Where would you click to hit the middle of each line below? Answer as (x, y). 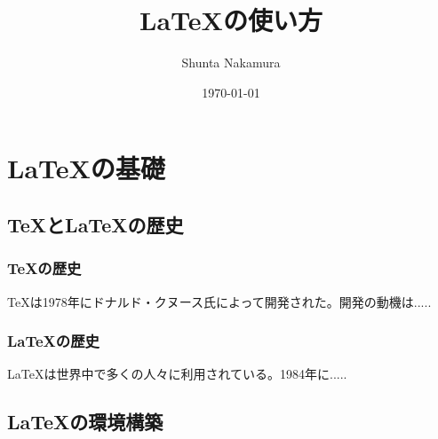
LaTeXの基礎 (86, 168)
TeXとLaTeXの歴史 (96, 224)
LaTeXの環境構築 (85, 422)
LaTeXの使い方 (231, 20)
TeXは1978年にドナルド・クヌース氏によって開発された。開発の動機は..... (219, 301)
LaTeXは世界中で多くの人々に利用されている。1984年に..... (177, 374)
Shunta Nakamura (231, 63)
